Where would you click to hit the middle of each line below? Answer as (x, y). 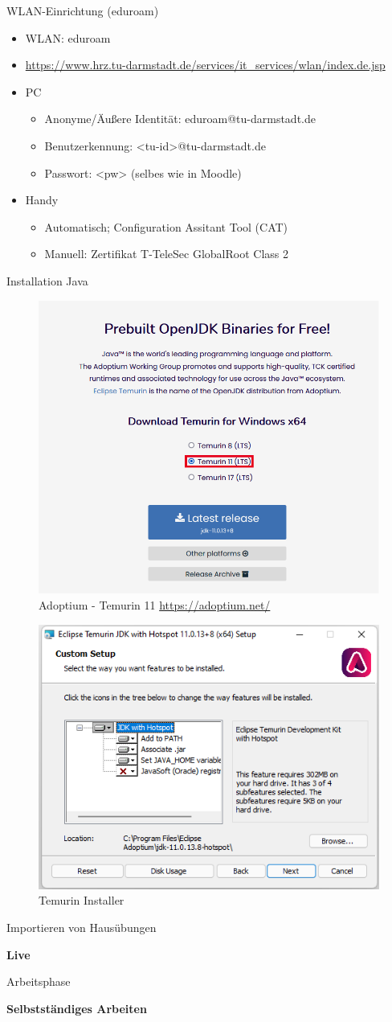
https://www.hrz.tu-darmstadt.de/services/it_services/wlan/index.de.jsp (205, 65)
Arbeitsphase (39, 981)
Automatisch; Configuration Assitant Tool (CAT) (166, 226)
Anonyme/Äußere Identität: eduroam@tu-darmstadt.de (180, 119)
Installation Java (47, 280)
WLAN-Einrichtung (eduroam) (83, 10)
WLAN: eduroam (68, 37)
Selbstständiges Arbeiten (77, 1008)
